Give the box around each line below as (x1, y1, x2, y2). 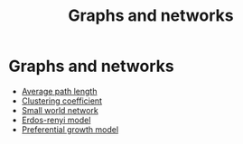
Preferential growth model (21, 123, 119, 135)
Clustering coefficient (21, 95, 103, 106)
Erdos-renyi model (21, 114, 91, 125)
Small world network (21, 104, 98, 115)
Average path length (21, 85, 98, 96)
